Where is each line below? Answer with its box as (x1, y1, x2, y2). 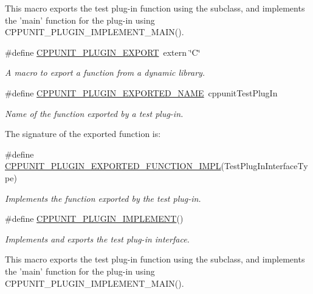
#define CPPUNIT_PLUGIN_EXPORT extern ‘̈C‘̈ (5, 45, 201, 58)
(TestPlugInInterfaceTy (221, 159, 308, 172)
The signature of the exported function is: (5, 127, 161, 140)
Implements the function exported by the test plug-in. (5, 192, 201, 204)
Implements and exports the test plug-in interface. (5, 232, 190, 245)
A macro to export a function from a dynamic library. (5, 66, 205, 79)
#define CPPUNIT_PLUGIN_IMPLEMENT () (5, 212, 184, 225)
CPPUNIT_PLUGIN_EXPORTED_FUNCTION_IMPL (5, 159, 221, 172)
